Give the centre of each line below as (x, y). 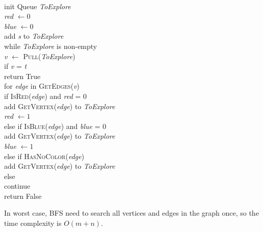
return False (23, 196)
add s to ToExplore (34, 36)
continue (17, 186)
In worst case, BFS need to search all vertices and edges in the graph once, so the (131, 213)
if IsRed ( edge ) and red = (43, 96)
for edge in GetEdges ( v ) (42, 86)
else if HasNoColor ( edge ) (44, 156)
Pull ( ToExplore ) (49, 56)
